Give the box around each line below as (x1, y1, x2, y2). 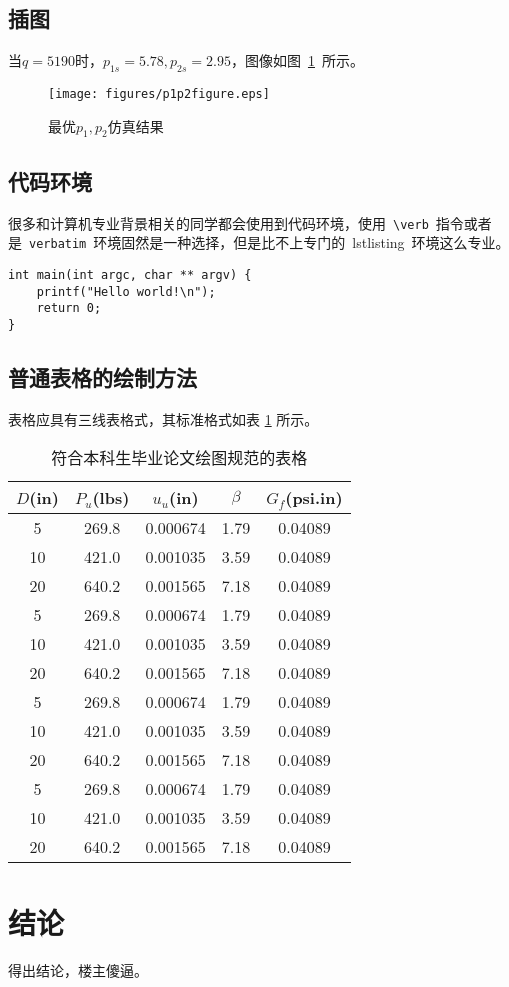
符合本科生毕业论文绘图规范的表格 (51, 446, 308, 470)
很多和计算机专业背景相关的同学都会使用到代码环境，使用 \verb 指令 (8, 212, 464, 233)
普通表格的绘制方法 (8, 361, 197, 392)
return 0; (36, 301, 102, 316)
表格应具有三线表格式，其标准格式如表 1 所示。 (8, 408, 319, 429)
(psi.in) (285, 486, 343, 510)
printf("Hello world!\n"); (36, 284, 216, 299)
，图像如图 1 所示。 (230, 50, 364, 71)
